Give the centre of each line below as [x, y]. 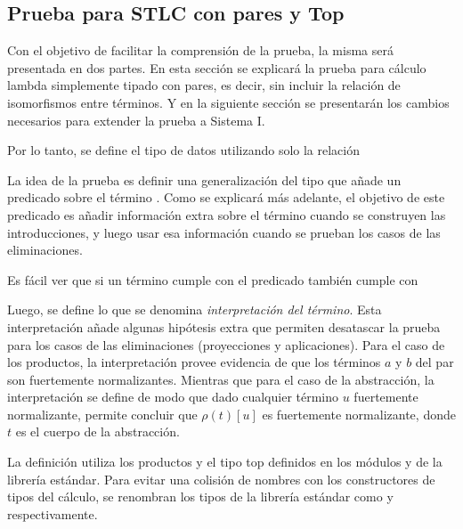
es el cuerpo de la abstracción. [97, 431]
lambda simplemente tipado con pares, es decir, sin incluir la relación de [204, 85]
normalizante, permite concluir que [102, 414]
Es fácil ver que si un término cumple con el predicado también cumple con [213, 279]
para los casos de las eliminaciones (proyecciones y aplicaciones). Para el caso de [226, 344]
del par [435, 362]
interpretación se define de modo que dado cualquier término [173, 397]
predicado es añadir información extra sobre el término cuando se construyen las [227, 214]
